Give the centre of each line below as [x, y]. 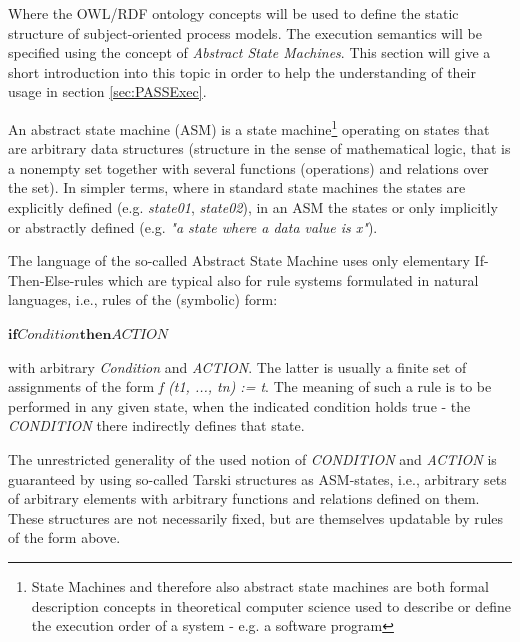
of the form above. [64, 537]
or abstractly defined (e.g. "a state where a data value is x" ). [193, 226]
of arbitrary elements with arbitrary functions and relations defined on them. [244, 498]
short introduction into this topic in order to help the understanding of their [242, 71]
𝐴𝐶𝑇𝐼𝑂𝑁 [140, 334]
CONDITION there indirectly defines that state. [156, 425]
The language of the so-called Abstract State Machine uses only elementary [239, 260]
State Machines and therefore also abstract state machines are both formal [260, 585]
